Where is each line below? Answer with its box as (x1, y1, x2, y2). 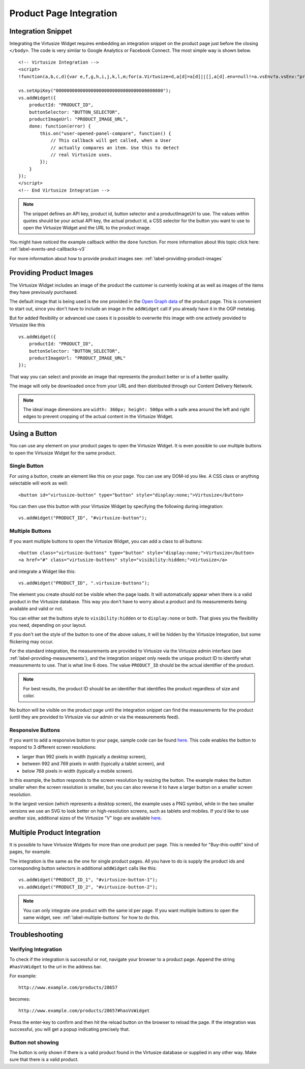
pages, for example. (9, 849, 51, 855)
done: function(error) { (28, 124, 91, 129)
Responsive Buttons (9, 726, 60, 734)
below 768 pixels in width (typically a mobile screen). (22, 768, 134, 774)
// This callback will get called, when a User (50, 138, 171, 143)
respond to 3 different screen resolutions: (9, 744, 97, 750)
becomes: (9, 996, 30, 1002)
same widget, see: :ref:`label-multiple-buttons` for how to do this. (23, 914, 160, 921)
